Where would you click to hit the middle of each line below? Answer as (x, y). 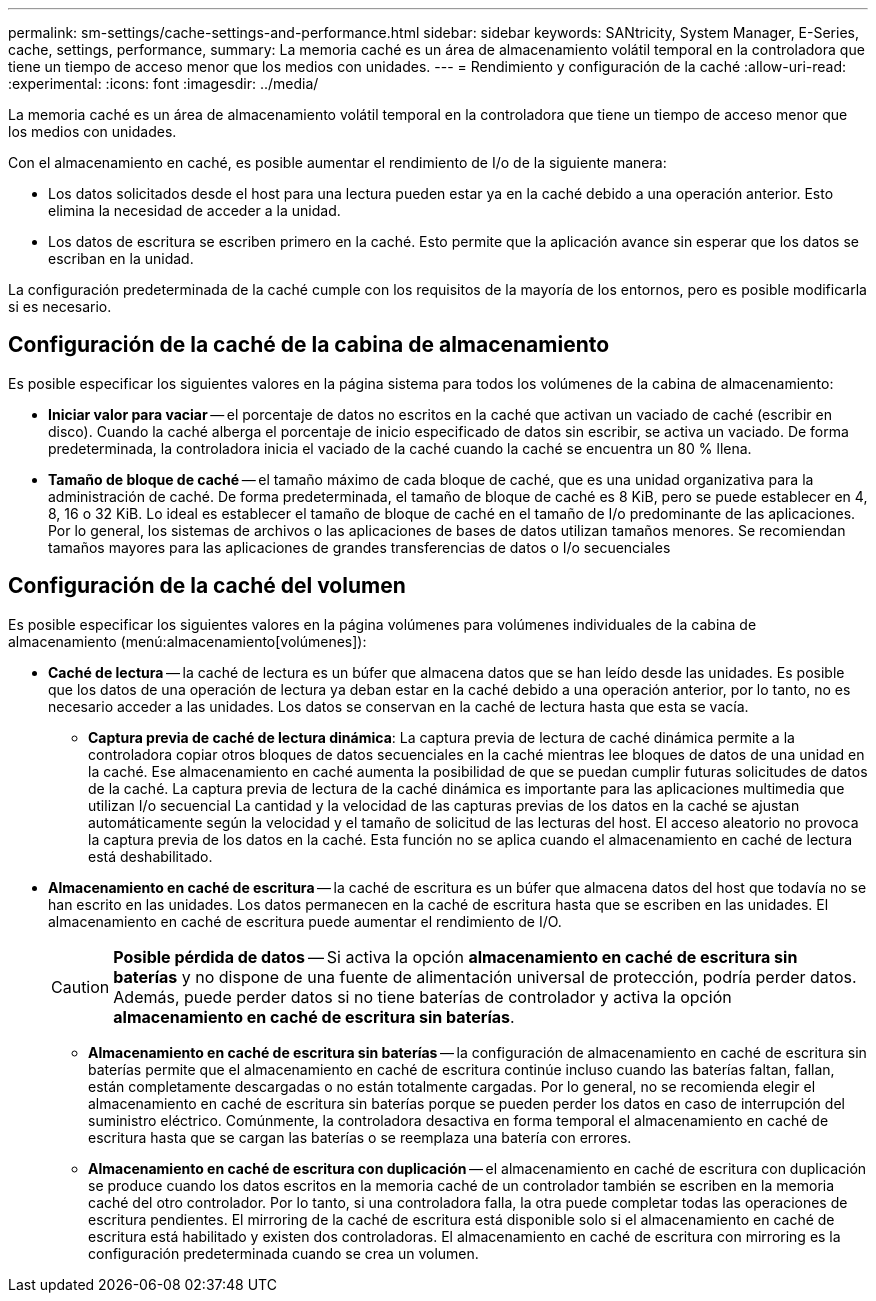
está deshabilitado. (150, 856)
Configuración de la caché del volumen (207, 586)
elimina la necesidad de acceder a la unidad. (194, 210)
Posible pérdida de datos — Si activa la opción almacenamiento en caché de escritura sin (455, 956)
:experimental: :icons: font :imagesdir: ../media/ (163, 83)
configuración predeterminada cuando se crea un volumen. (283, 1253)
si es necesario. (60, 306)
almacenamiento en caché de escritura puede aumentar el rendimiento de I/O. (305, 921)
